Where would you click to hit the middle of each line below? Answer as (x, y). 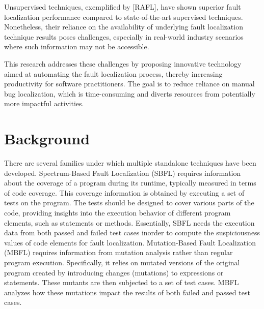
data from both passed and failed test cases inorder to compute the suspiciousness (132, 233)
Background (47, 138)
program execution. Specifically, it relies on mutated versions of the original (122, 262)
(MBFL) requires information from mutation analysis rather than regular (118, 252)
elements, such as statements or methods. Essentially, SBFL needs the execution (129, 222)
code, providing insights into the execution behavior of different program (117, 213)
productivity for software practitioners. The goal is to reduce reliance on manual (129, 84)
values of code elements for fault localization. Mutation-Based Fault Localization (130, 242)
